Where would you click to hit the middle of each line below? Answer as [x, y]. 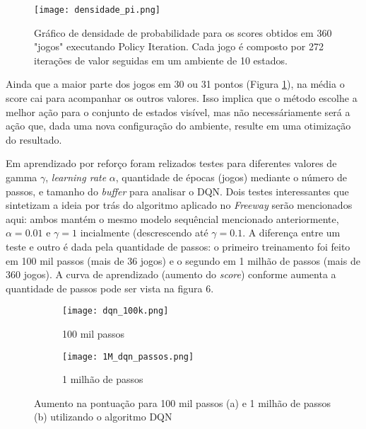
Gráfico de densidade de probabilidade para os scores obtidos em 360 [183, 32]
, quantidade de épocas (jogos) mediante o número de [231, 177]
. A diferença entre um [291, 233]
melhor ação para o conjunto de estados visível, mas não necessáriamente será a [178, 111]
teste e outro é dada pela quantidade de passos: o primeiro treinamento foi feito [178, 246]
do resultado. [34, 139]
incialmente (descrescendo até [144, 233]
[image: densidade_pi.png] [97, 10]
